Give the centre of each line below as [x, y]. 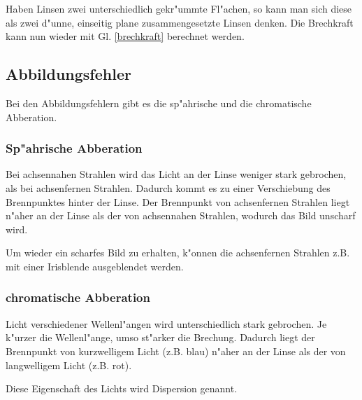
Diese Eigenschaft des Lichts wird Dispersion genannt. [122, 388]
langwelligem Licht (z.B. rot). [69, 365]
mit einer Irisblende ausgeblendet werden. [95, 266]
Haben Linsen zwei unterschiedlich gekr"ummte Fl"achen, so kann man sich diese [179, 8]
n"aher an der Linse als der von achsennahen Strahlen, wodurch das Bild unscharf [181, 215]
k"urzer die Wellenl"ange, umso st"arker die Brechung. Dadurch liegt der [160, 337]
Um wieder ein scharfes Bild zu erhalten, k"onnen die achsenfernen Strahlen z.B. [178, 253]
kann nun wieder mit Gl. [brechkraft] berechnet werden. [125, 36]
